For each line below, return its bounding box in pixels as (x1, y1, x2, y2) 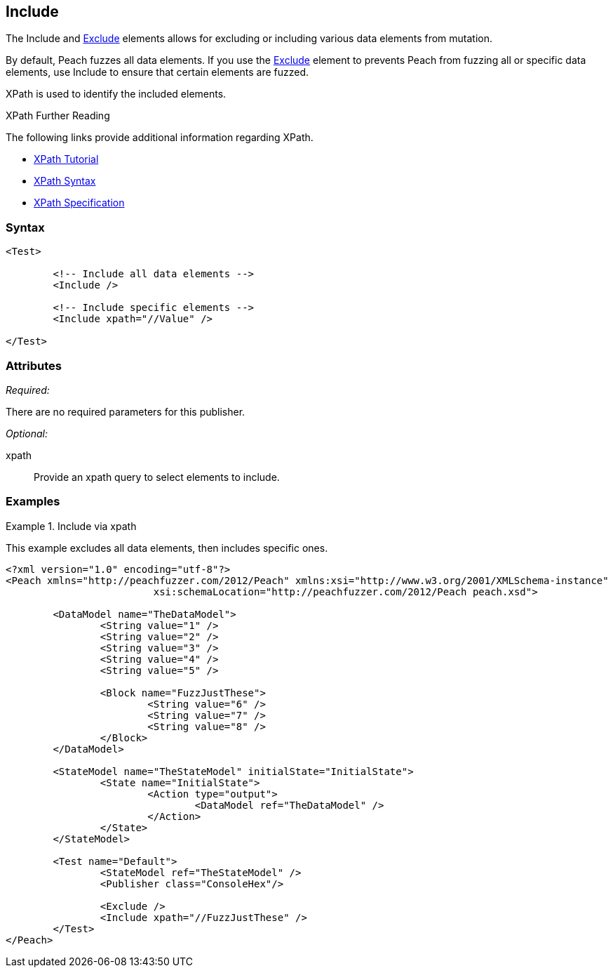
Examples (6, 494, 60, 509)
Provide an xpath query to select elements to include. (34, 470, 280, 483)
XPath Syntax (34, 175, 96, 187)
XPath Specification (34, 197, 125, 209)
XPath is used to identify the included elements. (6, 88, 227, 100)
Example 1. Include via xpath (6, 519, 137, 532)
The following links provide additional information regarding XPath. (6, 131, 314, 144)
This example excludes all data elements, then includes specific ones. (6, 541, 328, 554)
